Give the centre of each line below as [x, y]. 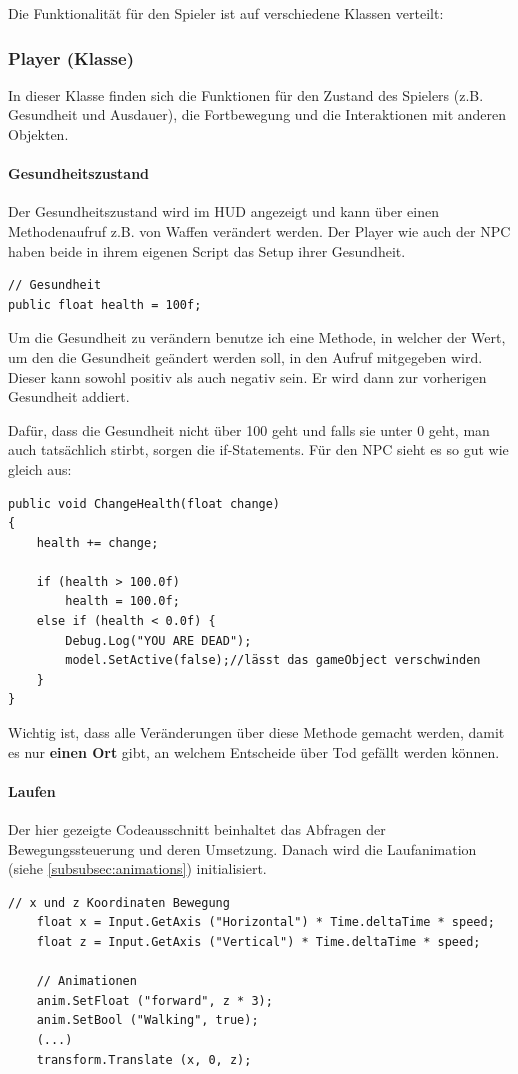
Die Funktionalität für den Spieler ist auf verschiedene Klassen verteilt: [226, 13]
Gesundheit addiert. [69, 396]
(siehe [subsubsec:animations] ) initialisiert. [137, 868]
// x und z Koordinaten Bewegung [119, 902]
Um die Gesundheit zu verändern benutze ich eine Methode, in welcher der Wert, [257, 337]
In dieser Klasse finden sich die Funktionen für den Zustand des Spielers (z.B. [246, 94]
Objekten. [38, 134]
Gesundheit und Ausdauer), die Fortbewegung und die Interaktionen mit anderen [257, 114]
